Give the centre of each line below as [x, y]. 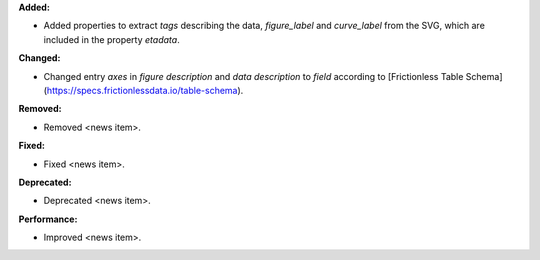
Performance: [48, 219]
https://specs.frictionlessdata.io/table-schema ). [145, 90]
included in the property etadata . [111, 39]
